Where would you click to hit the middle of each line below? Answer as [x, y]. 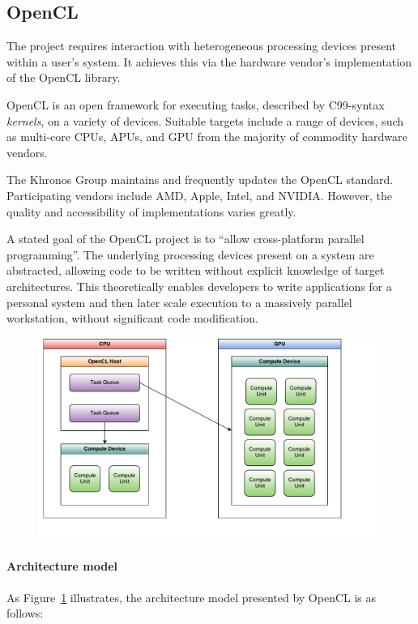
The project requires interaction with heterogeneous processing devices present [201, 46]
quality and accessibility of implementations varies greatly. [151, 211]
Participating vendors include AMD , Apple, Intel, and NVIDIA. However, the [200, 195]
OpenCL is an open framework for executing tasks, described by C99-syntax [196, 104]
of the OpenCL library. [64, 77]
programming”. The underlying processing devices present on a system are [190, 254]
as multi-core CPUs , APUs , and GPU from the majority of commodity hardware [207, 137]
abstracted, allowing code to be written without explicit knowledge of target [196, 270]
